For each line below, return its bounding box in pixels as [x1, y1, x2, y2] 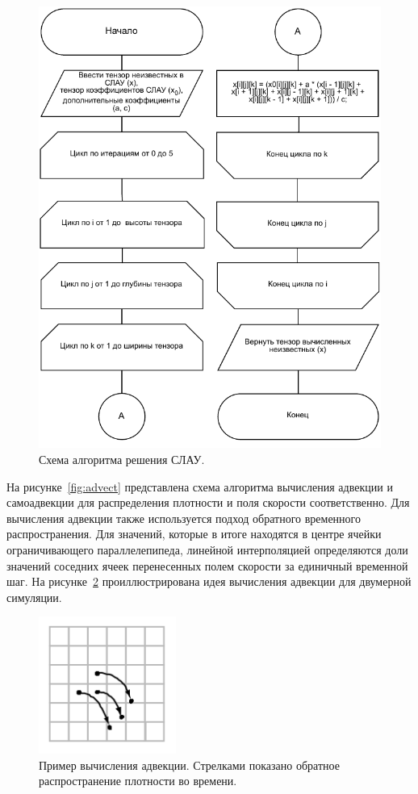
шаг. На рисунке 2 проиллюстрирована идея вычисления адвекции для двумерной [6, 573, 412, 590]
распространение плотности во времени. [39, 772, 237, 789]
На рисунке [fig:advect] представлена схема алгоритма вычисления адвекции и [6, 478, 393, 495]
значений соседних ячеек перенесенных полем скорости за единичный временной [6, 557, 408, 574]
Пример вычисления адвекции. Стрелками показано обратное [39, 756, 340, 773]
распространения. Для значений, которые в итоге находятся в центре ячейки [6, 525, 382, 542]
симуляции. [6, 588, 62, 605]
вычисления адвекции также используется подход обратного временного [6, 509, 361, 526]
